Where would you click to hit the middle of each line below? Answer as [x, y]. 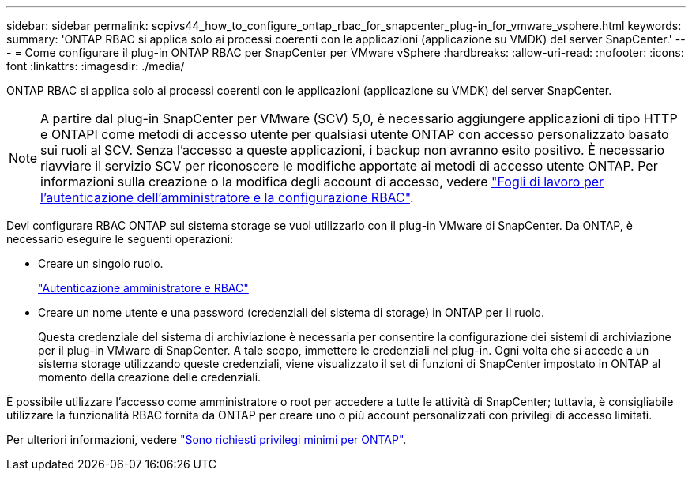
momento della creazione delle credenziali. [150, 377]
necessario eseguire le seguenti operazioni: [120, 239]
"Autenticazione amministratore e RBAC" [143, 288]
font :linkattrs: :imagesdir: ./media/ [96, 66]
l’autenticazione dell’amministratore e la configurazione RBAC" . [227, 197]
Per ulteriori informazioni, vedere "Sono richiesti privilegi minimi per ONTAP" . [207, 439]
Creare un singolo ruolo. [101, 263]
